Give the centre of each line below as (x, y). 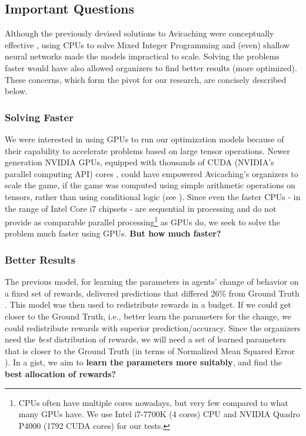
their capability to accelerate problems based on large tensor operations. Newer (147, 150)
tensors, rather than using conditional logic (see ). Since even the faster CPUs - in (153, 196)
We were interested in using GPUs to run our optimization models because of (144, 139)
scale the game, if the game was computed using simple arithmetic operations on (150, 185)
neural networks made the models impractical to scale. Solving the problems (142, 56)
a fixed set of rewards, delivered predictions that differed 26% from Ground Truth (152, 293)
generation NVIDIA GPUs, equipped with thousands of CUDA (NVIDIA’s (139, 162)
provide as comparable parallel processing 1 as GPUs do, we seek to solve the (143, 221)
